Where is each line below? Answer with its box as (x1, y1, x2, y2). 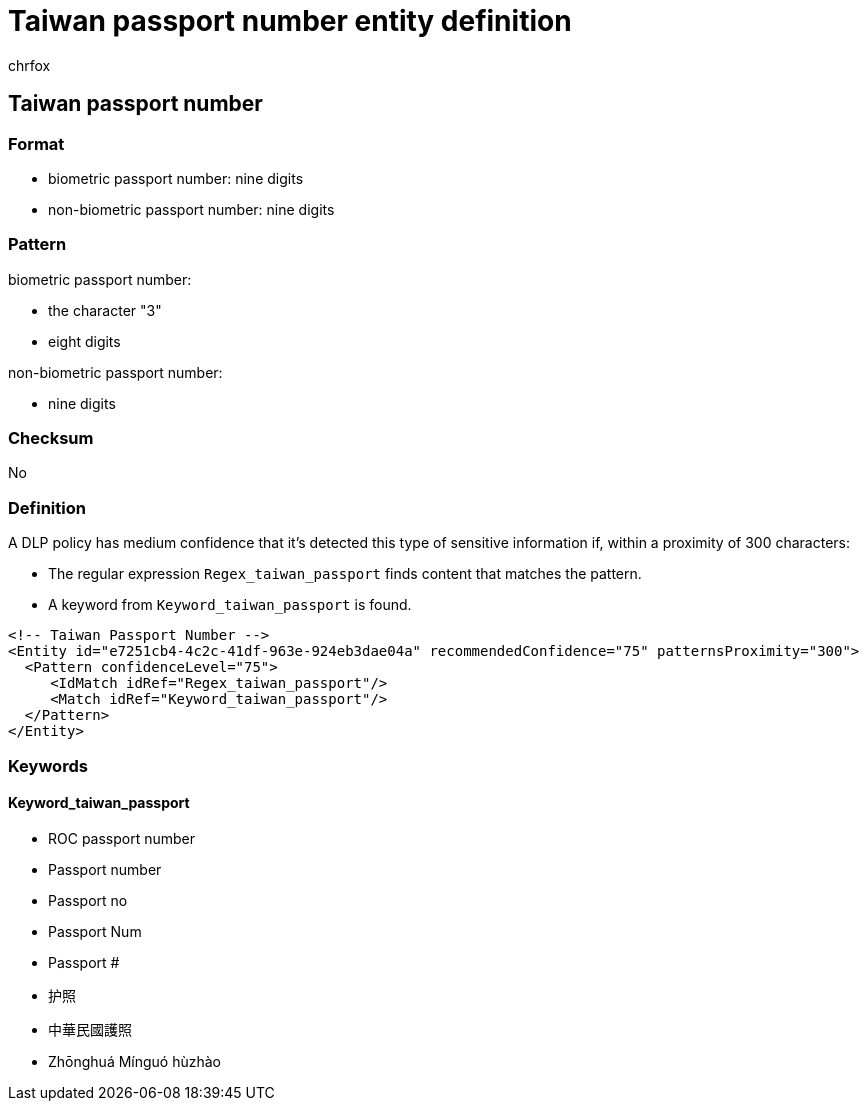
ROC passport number (48, 829, 196, 847)
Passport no (48, 891, 128, 909)
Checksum (8, 428, 94, 449)
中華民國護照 (48, 1020, 132, 1038)
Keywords (8, 755, 88, 776)
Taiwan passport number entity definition (8, 4, 572, 38)
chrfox (8, 56, 51, 74)
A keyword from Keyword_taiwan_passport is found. (48, 596, 412, 614)
